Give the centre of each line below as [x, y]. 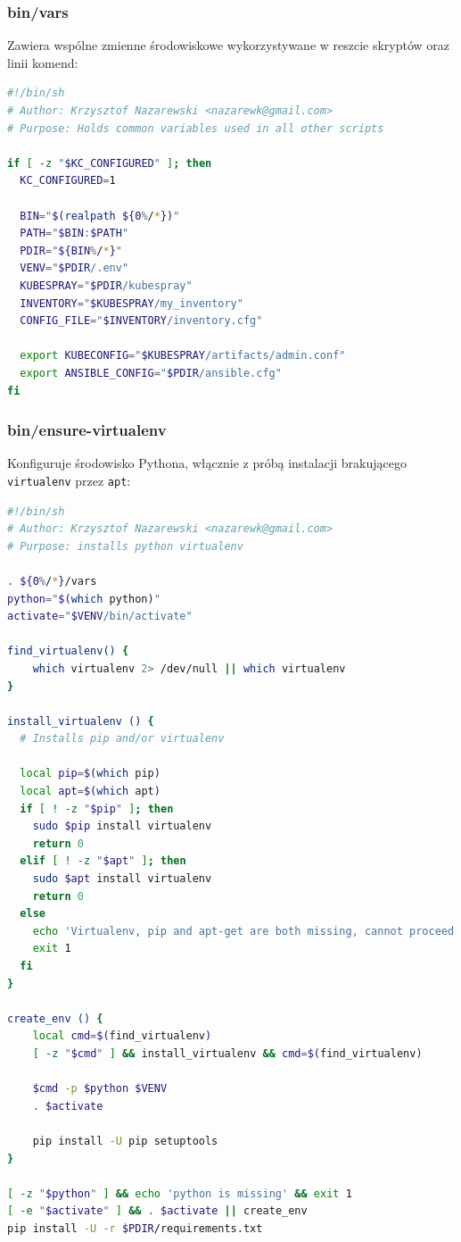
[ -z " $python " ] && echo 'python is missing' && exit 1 [180, 1193]
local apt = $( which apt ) [90, 792]
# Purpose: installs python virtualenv [125, 546]
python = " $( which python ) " [84, 599]
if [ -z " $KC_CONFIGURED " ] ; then [110, 163]
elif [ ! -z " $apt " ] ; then [103, 861]
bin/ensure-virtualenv [87, 430]
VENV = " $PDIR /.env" [74, 268]
